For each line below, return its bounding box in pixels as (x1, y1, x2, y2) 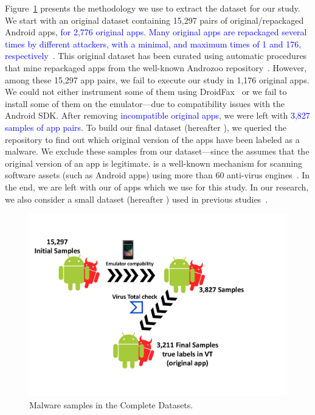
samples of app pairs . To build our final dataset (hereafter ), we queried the (5, 120, 286, 133)
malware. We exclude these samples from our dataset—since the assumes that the (5, 145, 310, 158)
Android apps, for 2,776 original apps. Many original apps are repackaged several (5, 26, 307, 38)
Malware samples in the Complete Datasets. (29, 398, 193, 411)
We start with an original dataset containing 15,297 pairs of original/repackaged (5, 13, 304, 26)
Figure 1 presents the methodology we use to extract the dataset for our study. (5, 2, 300, 14)
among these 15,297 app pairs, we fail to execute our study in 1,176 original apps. (5, 73, 310, 86)
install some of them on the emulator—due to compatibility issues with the (5, 97, 285, 110)
